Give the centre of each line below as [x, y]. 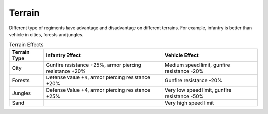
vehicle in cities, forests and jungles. [46, 34]
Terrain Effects [26, 44]
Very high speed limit [189, 103]
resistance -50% [184, 96]
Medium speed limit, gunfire [197, 65]
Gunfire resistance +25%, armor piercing [94, 65]
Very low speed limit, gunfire [198, 90]
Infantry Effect [64, 55]
